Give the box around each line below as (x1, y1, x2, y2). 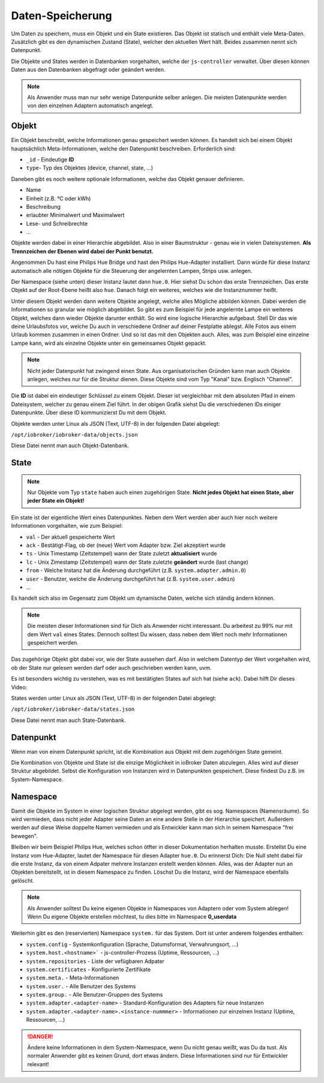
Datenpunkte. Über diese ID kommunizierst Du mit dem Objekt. (11, 409, 167, 416)
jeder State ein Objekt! (27, 497, 85, 504)
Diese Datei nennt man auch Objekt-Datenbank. (11, 442, 129, 449)
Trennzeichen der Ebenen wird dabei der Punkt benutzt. (11, 248, 154, 255)
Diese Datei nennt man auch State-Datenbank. (11, 717, 126, 724)
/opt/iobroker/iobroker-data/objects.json (11, 431, 138, 438)
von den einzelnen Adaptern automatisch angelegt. (27, 102, 154, 109)
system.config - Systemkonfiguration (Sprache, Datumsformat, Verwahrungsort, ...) (26, 940, 239, 947)
